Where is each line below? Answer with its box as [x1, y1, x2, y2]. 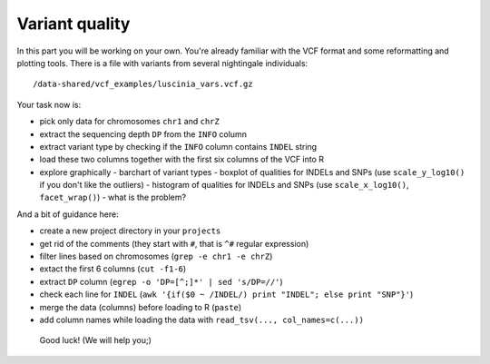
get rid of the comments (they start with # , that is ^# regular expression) [39, 238, 309, 249]
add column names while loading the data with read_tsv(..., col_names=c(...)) [39, 314, 365, 325]
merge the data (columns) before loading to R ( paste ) [39, 301, 242, 312]
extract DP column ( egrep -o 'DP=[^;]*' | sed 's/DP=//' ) [39, 276, 283, 287]
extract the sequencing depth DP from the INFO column [39, 128, 247, 140]
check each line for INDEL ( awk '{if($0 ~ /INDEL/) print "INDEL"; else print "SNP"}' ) [39, 289, 414, 300]
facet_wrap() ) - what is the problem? [39, 192, 186, 203]
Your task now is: [16, 99, 82, 110]
